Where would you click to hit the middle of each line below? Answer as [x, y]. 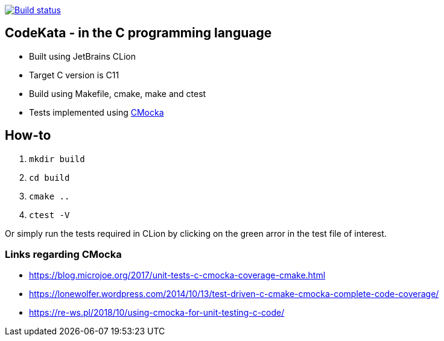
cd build [49, 177]
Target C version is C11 [74, 75]
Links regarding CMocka [63, 255]
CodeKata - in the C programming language [138, 33]
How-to [28, 136]
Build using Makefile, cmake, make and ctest [118, 93]
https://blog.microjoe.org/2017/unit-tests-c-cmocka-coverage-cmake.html [177, 275]
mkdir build [57, 159]
